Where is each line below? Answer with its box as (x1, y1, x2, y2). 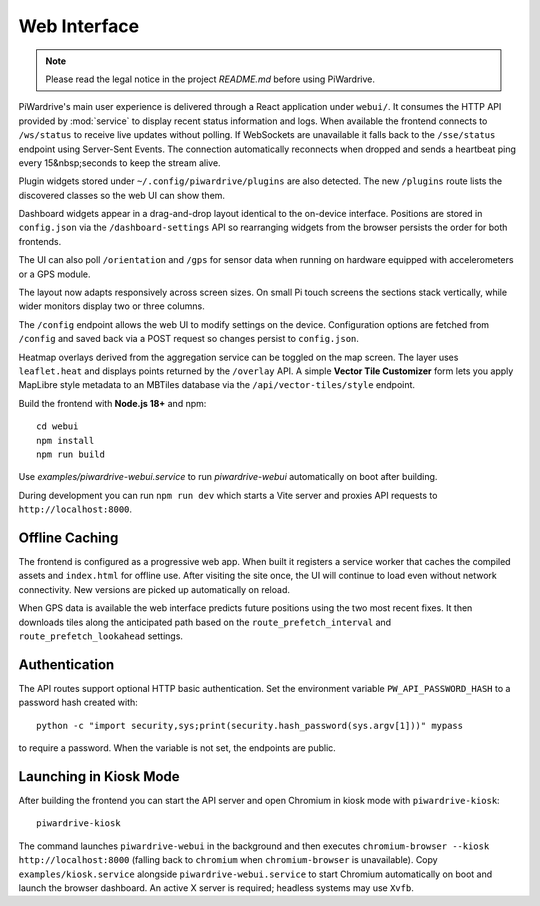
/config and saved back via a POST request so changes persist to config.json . (18, 333, 360, 345)
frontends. (18, 235, 62, 247)
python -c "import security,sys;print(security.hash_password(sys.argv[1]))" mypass (36, 720, 464, 731)
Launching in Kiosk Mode (18, 768, 180, 785)
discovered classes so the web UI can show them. (18, 189, 225, 201)
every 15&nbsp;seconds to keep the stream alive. (18, 156, 221, 169)
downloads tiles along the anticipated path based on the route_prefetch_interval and (18, 616, 392, 628)
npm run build (36, 448, 105, 460)
